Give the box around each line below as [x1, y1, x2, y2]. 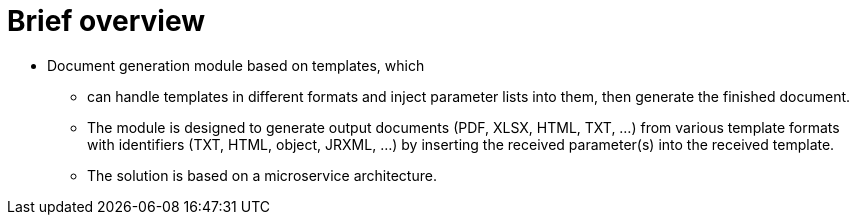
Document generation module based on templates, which [47, 56, 425, 74]
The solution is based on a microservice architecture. [87, 166, 437, 184]
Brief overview [7, 4, 206, 38]
